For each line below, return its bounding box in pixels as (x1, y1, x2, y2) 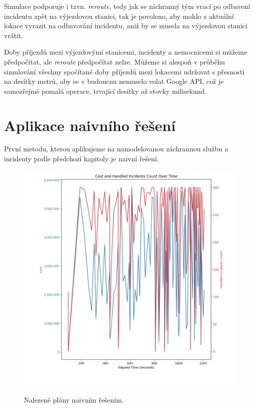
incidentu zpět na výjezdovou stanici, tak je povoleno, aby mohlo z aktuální (4, 10, 234, 21)
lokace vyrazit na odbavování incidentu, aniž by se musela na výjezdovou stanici (4, 20, 248, 31)
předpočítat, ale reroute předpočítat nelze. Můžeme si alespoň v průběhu (4, 56, 225, 67)
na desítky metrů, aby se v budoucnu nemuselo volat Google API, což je (4, 76, 224, 86)
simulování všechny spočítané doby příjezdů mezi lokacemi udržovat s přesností (4, 66, 245, 76)
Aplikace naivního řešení (4, 115, 176, 135)
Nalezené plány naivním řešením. (24, 395, 124, 405)
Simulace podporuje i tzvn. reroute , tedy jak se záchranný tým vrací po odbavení (4, 1, 251, 11)
